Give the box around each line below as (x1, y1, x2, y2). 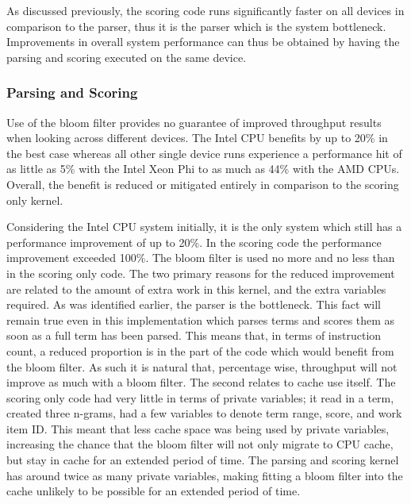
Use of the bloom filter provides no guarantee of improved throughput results (6, 113, 382, 130)
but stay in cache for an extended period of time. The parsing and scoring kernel (6, 452, 399, 468)
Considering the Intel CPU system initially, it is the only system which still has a (6, 218, 402, 235)
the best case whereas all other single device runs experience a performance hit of (6, 144, 402, 161)
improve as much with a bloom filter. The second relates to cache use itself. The (6, 374, 396, 391)
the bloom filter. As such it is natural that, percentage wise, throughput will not (6, 358, 398, 375)
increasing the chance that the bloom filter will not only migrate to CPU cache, (6, 436, 394, 452)
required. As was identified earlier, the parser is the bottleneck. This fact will (6, 296, 381, 313)
